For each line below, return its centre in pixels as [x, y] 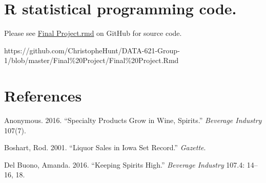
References [43, 96]
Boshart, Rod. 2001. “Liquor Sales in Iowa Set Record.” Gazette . [105, 147]
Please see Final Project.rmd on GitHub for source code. [93, 33]
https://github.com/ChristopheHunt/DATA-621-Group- [92, 50]
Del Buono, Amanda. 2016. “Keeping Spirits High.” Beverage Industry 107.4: [125, 164]
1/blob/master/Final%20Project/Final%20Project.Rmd [91, 60]
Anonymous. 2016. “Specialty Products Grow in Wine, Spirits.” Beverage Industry [133, 120]
